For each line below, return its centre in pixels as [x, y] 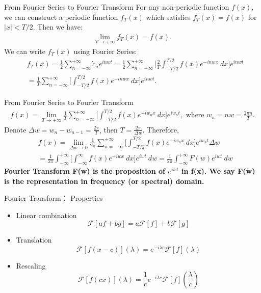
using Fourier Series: [105, 51]
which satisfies [168, 17]
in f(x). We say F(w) [218, 171]
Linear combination [46, 215]
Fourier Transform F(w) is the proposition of [85, 171]
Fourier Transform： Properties [54, 198]
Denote [15, 129]
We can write [25, 51]
